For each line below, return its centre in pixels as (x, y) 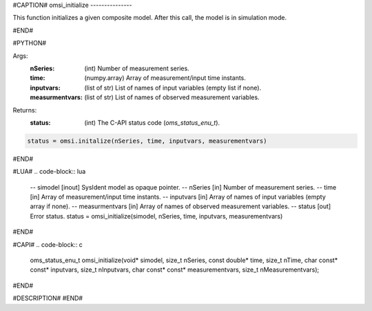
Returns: (25, 110)
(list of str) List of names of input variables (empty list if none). (173, 88)
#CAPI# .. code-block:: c (48, 244)
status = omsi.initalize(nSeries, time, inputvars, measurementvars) (147, 141)
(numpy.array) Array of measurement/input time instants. (165, 78)
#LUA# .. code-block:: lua (49, 172)
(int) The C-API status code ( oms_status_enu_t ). (152, 122)
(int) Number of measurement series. (137, 68)
